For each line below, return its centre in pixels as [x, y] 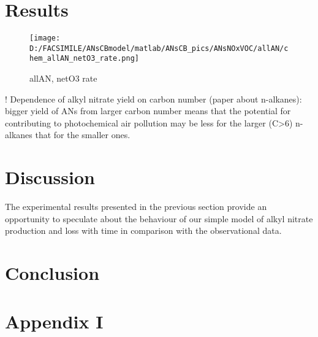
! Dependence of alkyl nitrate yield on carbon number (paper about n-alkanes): [153, 99]
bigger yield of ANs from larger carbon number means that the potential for [148, 111]
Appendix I [54, 321]
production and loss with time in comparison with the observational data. [143, 230]
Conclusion [52, 273]
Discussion [50, 177]
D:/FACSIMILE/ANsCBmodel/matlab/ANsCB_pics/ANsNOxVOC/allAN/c [159, 48]
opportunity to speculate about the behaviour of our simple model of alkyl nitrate [159, 218]
